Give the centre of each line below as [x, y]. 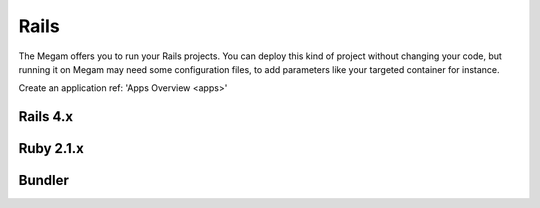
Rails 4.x [46, 116]
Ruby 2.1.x [51, 148]
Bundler [44, 180]
